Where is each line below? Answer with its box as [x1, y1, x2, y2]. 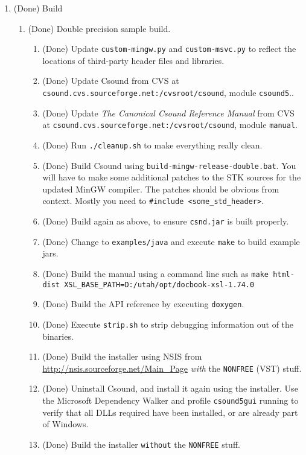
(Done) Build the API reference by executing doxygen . [42, 297, 244, 310]
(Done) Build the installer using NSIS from [42, 350, 202, 363]
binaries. [42, 329, 74, 342]
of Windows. [42, 418, 89, 430]
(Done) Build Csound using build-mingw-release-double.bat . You [42, 159, 296, 171]
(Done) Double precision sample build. [28, 22, 171, 34]
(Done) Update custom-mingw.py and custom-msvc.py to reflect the [42, 42, 296, 55]
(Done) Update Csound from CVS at [42, 74, 179, 87]
